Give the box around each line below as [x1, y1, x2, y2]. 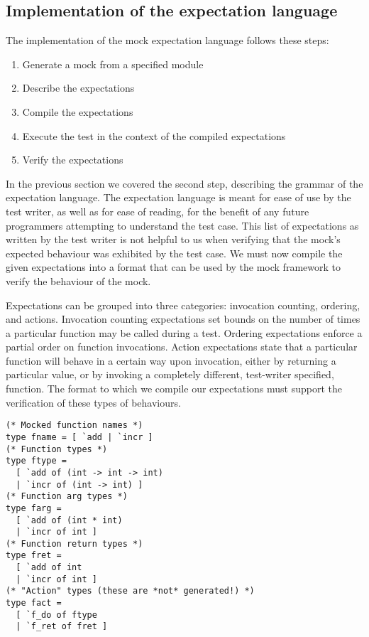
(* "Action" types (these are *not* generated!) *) [6, 586, 255, 596]
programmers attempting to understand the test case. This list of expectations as [6, 218, 359, 232]
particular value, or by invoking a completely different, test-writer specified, [6, 367, 334, 382]
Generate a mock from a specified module [22, 56, 204, 71]
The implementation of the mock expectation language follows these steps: [6, 33, 329, 48]
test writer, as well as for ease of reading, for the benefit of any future [6, 203, 309, 218]
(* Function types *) [6, 444, 108, 454]
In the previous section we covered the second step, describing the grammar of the [6, 176, 363, 191]
